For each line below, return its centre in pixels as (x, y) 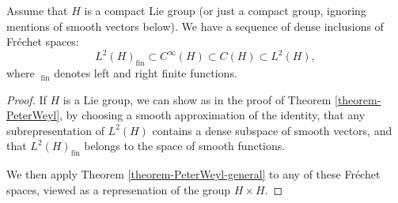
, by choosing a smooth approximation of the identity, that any (212, 115)
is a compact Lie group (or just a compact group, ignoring (225, 10)
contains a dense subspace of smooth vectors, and (272, 130)
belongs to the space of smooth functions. (185, 146)
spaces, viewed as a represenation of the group (119, 189)
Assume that (37, 10)
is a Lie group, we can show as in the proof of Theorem (197, 99)
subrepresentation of (55, 130)
